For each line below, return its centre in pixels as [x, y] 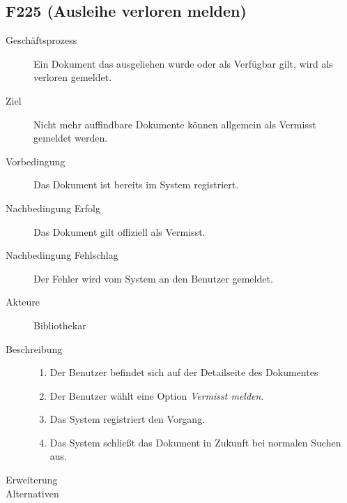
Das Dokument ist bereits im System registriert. [136, 185]
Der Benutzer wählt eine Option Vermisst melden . [157, 395]
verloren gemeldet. [73, 77]
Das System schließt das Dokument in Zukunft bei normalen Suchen [195, 442]
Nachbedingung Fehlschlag [62, 255]
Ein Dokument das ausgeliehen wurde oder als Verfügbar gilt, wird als [183, 63]
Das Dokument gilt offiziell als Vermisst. [119, 231]
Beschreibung [34, 348]
